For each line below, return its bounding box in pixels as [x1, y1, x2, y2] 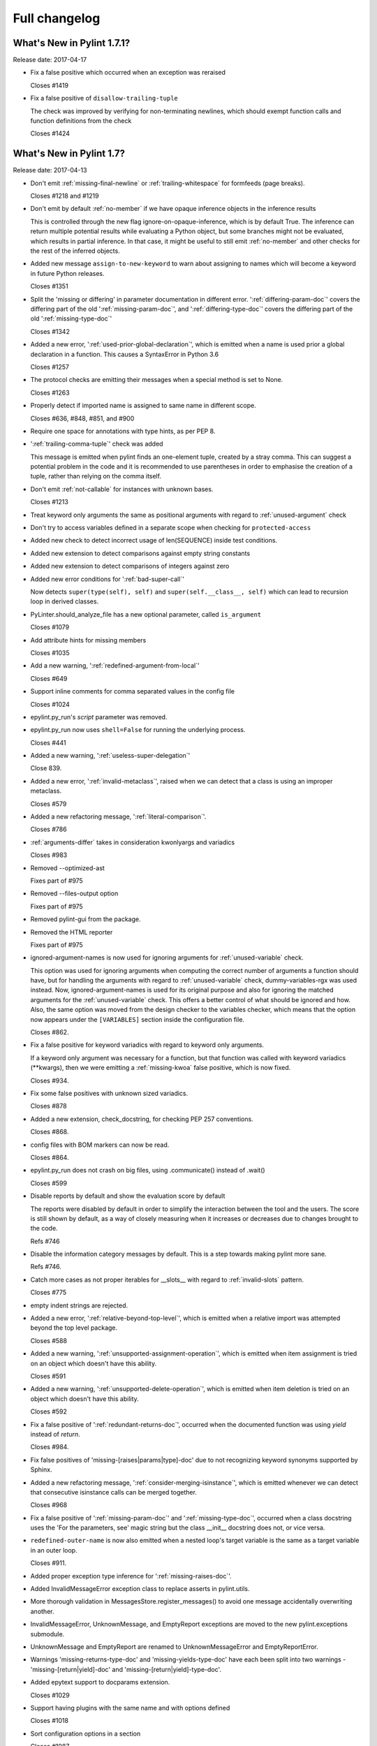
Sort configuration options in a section [30, 1729, 141, 1738]
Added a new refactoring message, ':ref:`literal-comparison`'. [30, 812, 207, 821]
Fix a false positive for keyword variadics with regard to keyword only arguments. [30, 1041, 265, 1049]
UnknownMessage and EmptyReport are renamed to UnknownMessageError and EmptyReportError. [30, 1642, 319, 1651]
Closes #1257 [30, 362, 70, 371]
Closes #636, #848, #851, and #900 [30, 414, 135, 423]
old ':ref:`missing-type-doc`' [30, 314, 112, 323]
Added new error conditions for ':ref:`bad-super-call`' [30, 575, 185, 583]
